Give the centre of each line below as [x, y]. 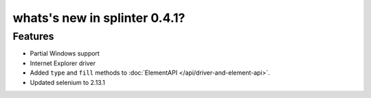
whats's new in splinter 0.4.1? [99, 18]
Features [33, 36]
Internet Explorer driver [63, 63]
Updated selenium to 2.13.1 [68, 82]
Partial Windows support [65, 53]
